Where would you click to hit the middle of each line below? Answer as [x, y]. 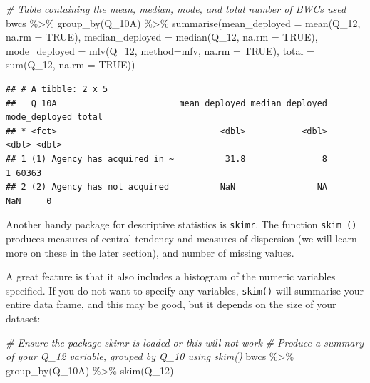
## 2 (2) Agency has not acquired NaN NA [167, 187]
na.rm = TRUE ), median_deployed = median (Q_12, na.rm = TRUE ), [162, 37]
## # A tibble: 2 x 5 [57, 89]
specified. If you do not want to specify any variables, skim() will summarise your [185, 290]
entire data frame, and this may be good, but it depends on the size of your [171, 304]
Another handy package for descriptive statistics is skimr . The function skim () [181, 224]
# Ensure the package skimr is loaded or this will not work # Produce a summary [185, 342]
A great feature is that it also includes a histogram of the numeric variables [171, 276]
